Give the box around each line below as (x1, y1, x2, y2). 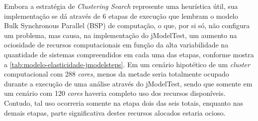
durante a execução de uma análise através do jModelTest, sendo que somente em (4, 78, 253, 88)
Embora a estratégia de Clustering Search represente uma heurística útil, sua (4, 1, 238, 11)
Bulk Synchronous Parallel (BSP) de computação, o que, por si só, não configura (4, 20, 250, 31)
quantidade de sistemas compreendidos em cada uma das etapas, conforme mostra (4, 49, 254, 59)
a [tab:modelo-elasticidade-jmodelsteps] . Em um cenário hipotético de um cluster (4, 59, 250, 69)
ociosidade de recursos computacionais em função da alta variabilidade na (4, 40, 229, 50)
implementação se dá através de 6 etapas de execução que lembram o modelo (4, 10, 238, 21)
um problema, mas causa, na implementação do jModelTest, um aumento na (4, 30, 237, 40)
